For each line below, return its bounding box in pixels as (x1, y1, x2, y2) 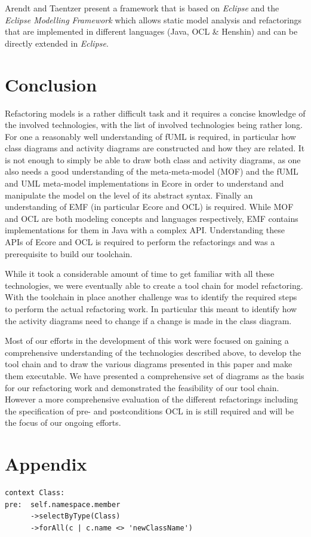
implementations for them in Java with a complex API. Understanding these (5, 224, 285, 236)
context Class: (5, 489, 65, 498)
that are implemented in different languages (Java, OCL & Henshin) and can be (5, 25, 298, 38)
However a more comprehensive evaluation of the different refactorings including (5, 393, 298, 405)
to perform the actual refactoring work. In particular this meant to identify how (5, 303, 297, 315)
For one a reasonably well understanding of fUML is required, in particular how (5, 130, 296, 142)
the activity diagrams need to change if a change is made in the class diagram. (5, 314, 292, 327)
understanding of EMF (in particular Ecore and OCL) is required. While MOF (5, 200, 294, 213)
